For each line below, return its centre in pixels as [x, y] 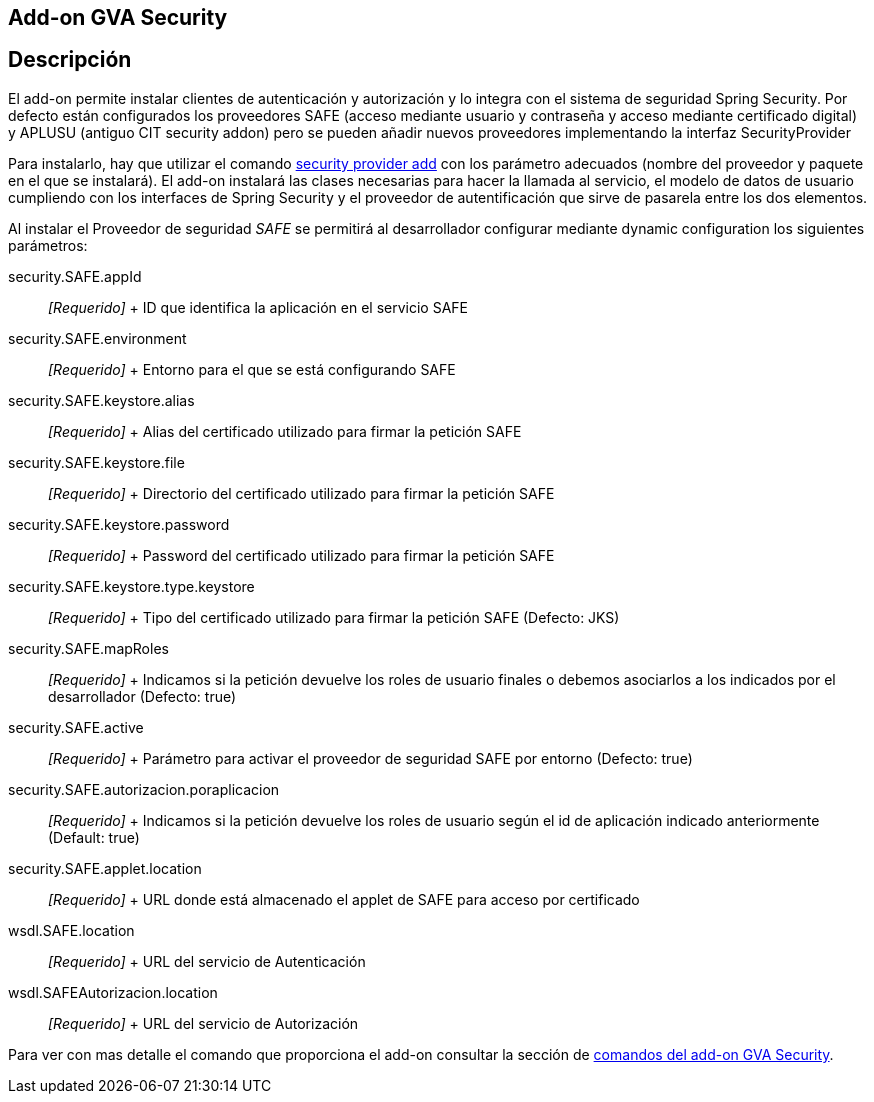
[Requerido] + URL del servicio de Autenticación [207, 961]
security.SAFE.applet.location [105, 868]
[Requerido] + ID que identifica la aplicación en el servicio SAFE [258, 307]
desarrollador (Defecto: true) [142, 696]
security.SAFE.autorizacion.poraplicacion [144, 789]
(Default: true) [94, 837]
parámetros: [48, 245]
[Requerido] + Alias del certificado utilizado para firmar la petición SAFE [285, 431]
